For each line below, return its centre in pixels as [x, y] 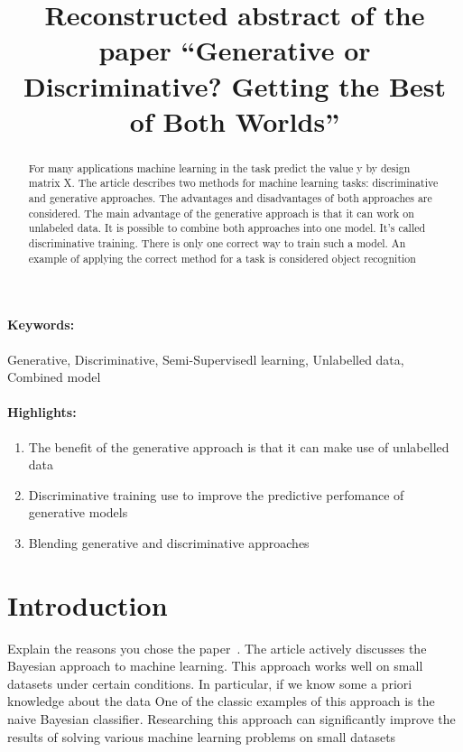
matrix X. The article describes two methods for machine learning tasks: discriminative [233, 183]
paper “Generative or [235, 50]
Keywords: [41, 325]
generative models [78, 512]
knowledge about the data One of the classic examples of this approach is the [221, 701]
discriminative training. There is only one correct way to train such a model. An [217, 243]
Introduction [88, 604]
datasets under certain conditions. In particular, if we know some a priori [210, 683]
